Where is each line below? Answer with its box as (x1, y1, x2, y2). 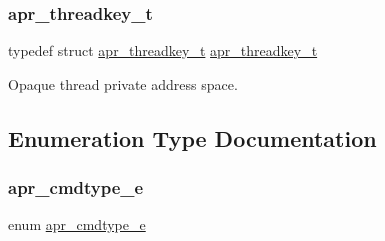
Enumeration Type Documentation (8, 122, 377, 153)
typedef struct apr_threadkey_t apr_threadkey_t (8, 40, 318, 61)
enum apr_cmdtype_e (8, 214, 146, 235)
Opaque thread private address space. (8, 73, 238, 94)
